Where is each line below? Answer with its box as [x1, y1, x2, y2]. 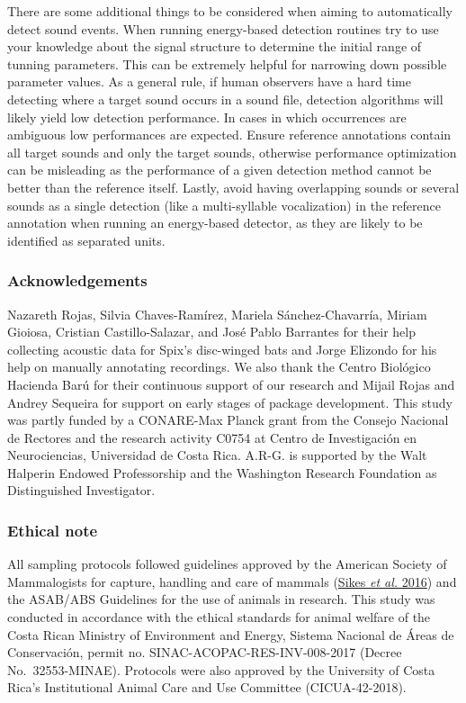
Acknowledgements [7, 269, 148, 292]
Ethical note [7, 518, 98, 541]
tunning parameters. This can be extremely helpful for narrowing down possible [7, 54, 447, 73]
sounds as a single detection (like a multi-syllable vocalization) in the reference [7, 195, 441, 214]
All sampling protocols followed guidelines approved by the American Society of [7, 554, 447, 573]
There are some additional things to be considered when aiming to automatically [7, 2, 453, 20]
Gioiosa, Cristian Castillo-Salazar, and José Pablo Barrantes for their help [7, 322, 416, 341]
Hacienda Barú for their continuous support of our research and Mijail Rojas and [7, 374, 455, 393]
